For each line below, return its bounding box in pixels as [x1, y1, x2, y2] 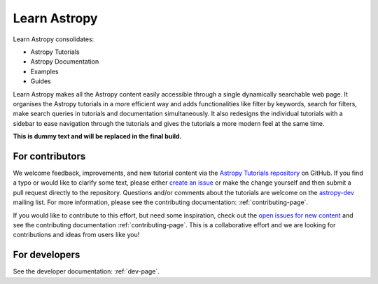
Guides [30, 77, 52, 85]
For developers [13, 249, 80, 261]
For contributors [13, 150, 86, 162]
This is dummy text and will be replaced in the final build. [13, 132, 182, 141]
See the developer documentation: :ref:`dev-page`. [13, 267, 160, 276]
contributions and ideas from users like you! [13, 231, 140, 239]
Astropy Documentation [30, 57, 99, 66]
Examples [30, 67, 59, 76]
